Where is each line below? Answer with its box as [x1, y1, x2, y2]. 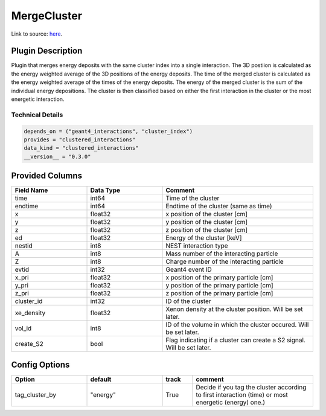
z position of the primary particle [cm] [165, 289, 273, 298]
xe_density [14, 309, 46, 317]
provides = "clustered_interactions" [24, 136, 136, 143]
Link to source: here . [11, 30, 63, 37]
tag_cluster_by [14, 390, 57, 398]
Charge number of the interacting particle [165, 257, 284, 266]
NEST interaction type [165, 242, 229, 250]
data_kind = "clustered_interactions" [24, 145, 139, 152]
